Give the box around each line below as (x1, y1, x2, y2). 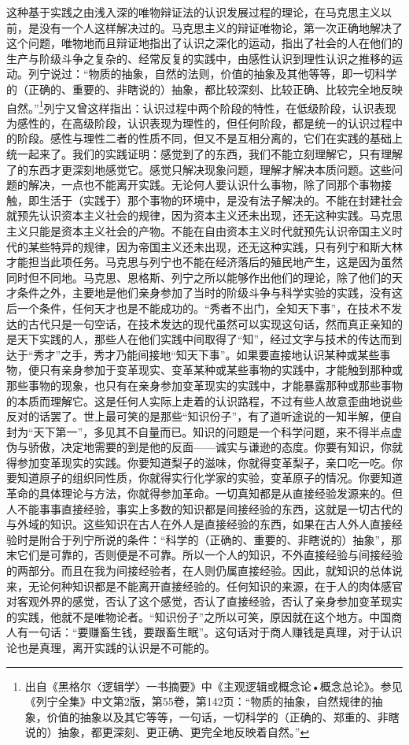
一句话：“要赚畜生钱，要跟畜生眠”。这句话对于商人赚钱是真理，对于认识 (28, 624, 403, 640)
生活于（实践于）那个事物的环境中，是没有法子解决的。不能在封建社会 (39, 191, 403, 208)
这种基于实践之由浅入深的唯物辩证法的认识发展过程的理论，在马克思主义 (6, 4, 381, 20)
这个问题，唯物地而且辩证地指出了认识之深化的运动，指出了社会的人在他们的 (6, 35, 403, 51)
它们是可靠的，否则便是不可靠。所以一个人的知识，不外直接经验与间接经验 (17, 547, 403, 563)
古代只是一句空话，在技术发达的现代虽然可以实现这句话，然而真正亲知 (28, 315, 392, 332)
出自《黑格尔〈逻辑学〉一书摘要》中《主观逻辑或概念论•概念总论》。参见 (24, 677, 403, 694)
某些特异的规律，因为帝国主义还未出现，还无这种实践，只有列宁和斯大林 (28, 238, 403, 254)
